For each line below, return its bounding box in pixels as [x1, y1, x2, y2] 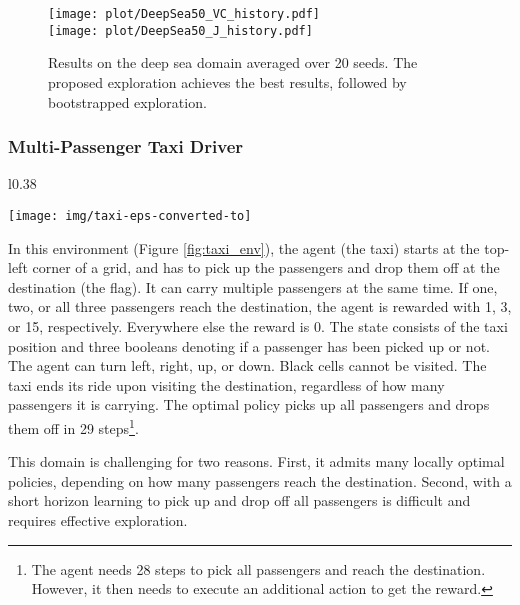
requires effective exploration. [8, 509, 188, 530]
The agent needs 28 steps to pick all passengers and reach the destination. [31, 558, 486, 579]
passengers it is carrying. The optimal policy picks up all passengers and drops [8, 394, 490, 415]
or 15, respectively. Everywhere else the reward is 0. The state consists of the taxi [8, 315, 508, 336]
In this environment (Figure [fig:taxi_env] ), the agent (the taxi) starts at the [8, 237, 480, 258]
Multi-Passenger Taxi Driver [8, 134, 244, 159]
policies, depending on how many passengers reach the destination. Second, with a [8, 470, 512, 491]
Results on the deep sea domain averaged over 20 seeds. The [48, 52, 418, 73]
